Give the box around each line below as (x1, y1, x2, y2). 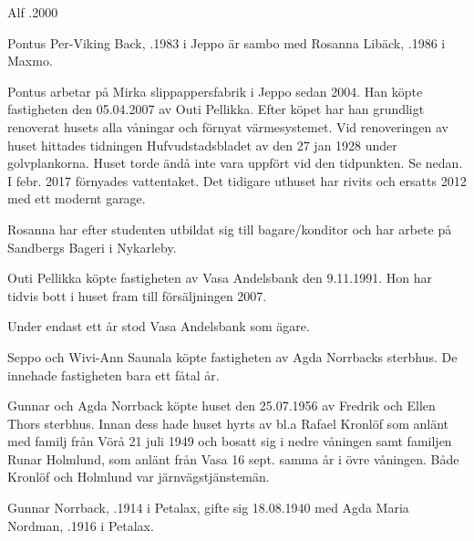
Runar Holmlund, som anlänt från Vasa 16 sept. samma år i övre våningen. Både (7, 449, 459, 468)
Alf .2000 (7, 3, 58, 21)
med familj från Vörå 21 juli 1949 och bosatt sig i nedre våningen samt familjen (7, 432, 452, 451)
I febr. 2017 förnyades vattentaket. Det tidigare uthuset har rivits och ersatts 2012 (7, 171, 467, 190)
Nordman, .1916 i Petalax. (7, 515, 154, 535)
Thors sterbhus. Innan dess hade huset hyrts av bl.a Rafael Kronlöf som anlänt (7, 413, 448, 432)
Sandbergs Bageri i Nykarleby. (7, 237, 177, 256)
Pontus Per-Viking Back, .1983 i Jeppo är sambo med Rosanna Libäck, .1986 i (7, 33, 446, 52)
